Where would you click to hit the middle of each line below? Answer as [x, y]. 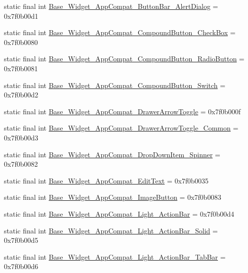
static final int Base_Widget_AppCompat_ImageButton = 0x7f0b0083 [113, 197]
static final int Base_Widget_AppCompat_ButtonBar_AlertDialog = [111, 6]
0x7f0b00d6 [21, 266]
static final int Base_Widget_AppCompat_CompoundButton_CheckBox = [120, 32]
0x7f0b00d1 [21, 16]
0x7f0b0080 [21, 42]
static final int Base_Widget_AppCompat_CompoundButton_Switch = [115, 85]
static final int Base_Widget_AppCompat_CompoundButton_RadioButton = [124, 59]
